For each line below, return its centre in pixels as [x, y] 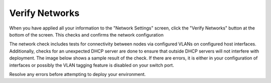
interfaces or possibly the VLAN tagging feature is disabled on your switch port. [92, 65]
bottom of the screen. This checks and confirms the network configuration [87, 34]
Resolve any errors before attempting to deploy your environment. [78, 74]
